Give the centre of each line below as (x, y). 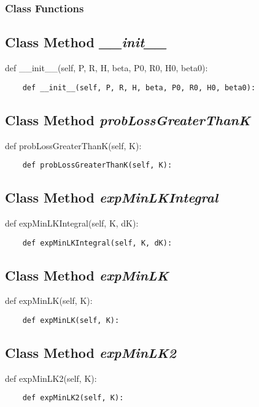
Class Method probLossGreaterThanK (128, 119)
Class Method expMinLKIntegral (112, 197)
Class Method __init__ (86, 42)
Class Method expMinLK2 (91, 353)
